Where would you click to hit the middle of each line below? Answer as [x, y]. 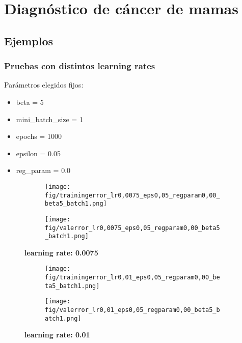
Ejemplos [29, 40]
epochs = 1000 [39, 136]
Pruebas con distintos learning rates [80, 66]
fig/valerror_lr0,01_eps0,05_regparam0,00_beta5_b [132, 310]
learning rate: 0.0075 [61, 252]
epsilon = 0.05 [38, 153]
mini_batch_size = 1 [49, 119]
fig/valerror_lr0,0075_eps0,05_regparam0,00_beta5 [132, 228]
